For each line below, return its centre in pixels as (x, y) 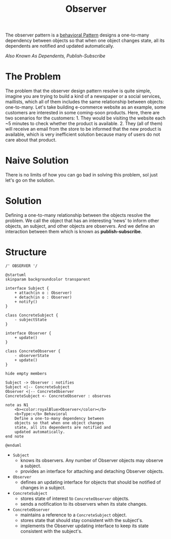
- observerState (32, 355)
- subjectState (31, 320)
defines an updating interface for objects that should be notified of (91, 482)
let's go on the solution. (30, 181)
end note (15, 436)
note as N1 (17, 405)
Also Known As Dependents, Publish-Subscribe (56, 56)
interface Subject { (27, 288)
